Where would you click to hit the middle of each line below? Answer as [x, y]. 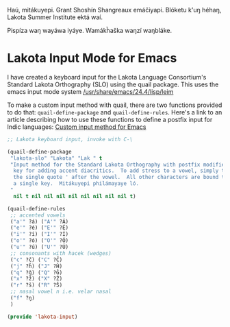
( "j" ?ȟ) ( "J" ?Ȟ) [36, 266]
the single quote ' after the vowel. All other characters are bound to [120, 178]
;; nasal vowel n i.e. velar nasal [61, 292]
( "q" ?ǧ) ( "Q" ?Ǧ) [36, 272]
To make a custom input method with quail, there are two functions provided [115, 105]
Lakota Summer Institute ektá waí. [55, 17]
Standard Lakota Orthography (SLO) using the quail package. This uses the [113, 84]
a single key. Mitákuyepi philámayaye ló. [76, 184]
